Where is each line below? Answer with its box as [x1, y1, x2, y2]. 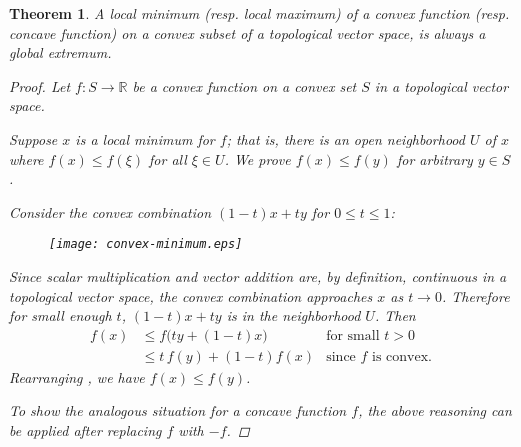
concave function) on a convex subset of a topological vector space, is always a [9, 22, 486, 43]
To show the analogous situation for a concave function [9, 400, 347, 421]
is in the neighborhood [226, 305, 361, 326]
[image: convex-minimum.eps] [49, 237, 243, 252]
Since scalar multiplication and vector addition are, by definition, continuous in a [9, 266, 507, 286]
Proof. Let [9, 75, 71, 96]
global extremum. [9, 42, 112, 63]
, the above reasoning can [358, 400, 512, 421]
